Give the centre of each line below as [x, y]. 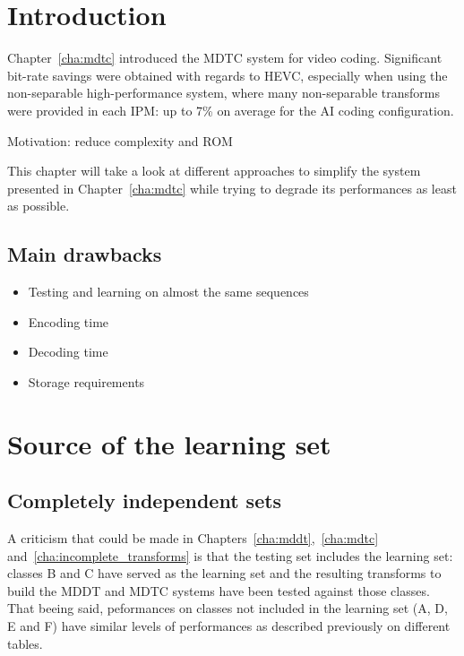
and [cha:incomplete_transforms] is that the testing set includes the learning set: [230, 555]
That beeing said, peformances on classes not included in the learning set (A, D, [228, 608]
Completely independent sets [145, 501]
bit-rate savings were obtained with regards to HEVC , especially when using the [228, 75]
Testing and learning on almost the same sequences [168, 292]
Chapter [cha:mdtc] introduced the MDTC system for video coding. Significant [225, 58]
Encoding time [69, 321]
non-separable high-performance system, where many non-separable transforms [223, 93]
